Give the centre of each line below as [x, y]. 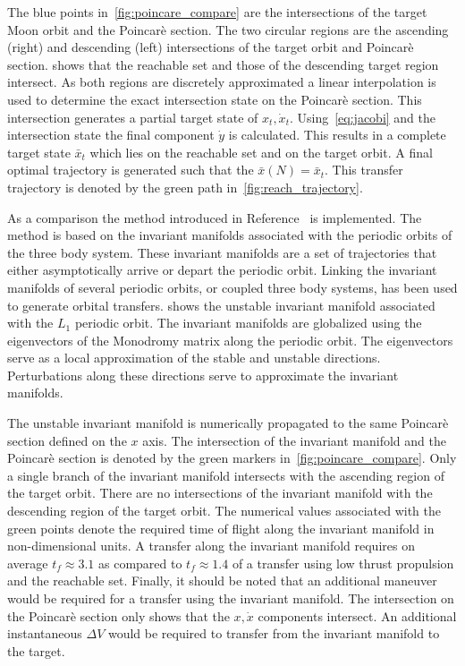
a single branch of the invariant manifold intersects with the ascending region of [226, 475]
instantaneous [45, 633]
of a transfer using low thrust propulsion [343, 563]
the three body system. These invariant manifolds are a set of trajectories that [222, 252]
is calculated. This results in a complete [337, 135]
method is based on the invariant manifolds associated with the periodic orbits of [230, 235]
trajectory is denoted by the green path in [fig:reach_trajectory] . [185, 187]
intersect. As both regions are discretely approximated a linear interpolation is [222, 82]
